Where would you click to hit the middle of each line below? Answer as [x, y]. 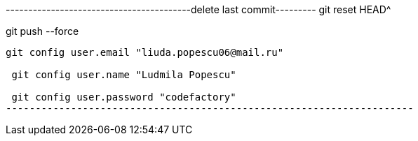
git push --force [42, 31]
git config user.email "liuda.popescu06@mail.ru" [145, 52]
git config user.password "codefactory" [124, 97]
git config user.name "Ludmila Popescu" [124, 75]
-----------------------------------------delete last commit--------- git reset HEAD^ [198, 9]
